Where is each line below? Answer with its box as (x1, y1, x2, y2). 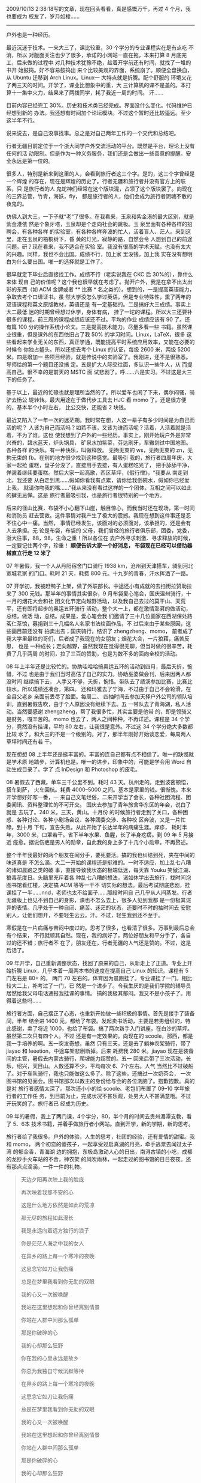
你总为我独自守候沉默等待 (20, 1368, 84, 1374)
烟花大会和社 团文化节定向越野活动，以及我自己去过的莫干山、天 (22, 597, 181, 604)
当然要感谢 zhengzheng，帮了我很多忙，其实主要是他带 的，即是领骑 (16, 708, 187, 715)
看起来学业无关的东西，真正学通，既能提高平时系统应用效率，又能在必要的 (11, 338, 195, 346)
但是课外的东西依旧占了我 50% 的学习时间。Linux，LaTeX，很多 (26, 331, 185, 338)
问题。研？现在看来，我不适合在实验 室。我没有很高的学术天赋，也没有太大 (6, 243, 191, 250)
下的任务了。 (6, 376, 38, 383)
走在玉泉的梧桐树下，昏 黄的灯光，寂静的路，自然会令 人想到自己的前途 (16, 236, 193, 242)
